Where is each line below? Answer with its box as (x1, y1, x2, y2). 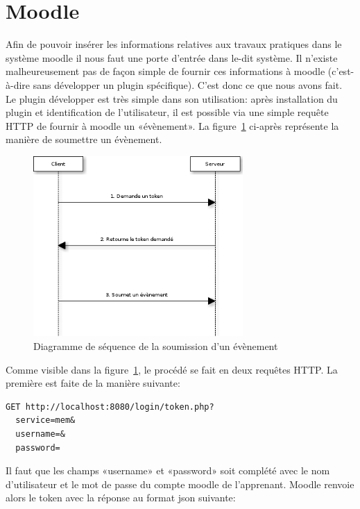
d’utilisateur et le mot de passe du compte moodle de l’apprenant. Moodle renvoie (6, 476, 354, 491)
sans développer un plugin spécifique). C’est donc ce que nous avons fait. (33, 77, 343, 92)
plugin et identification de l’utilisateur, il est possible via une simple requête (6, 105, 329, 119)
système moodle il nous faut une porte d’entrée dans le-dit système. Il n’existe (6, 50, 338, 65)
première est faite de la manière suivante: (6, 376, 180, 390)
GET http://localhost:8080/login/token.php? (6, 401, 214, 412)
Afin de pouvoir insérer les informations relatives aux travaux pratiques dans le (6, 37, 342, 51)
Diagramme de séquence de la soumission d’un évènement (33, 338, 278, 353)
